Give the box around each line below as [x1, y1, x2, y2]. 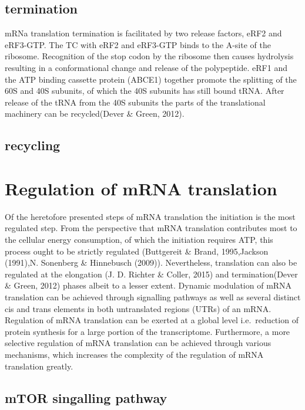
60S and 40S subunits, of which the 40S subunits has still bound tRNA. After [5, 84, 284, 97]
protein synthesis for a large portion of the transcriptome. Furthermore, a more [5, 325, 290, 337]
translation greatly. [5, 360, 73, 372]
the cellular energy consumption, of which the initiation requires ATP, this [5, 233, 273, 246]
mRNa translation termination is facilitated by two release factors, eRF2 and [5, 27, 282, 39]
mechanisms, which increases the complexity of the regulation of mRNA [5, 348, 264, 360]
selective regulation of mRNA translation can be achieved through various [5, 337, 272, 349]
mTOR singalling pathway [5, 388, 167, 406]
